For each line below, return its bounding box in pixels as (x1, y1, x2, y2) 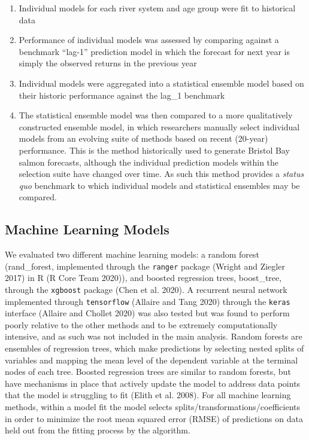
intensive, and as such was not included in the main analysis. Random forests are (5, 330, 302, 343)
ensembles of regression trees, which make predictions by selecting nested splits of (5, 342, 304, 355)
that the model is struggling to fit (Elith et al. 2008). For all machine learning (5, 389, 291, 401)
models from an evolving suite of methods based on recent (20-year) (19, 132, 268, 145)
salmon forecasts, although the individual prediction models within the (19, 155, 279, 168)
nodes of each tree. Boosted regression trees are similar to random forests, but (5, 365, 291, 378)
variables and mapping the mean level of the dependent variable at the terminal (5, 353, 298, 366)
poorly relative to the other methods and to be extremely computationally (5, 318, 278, 331)
